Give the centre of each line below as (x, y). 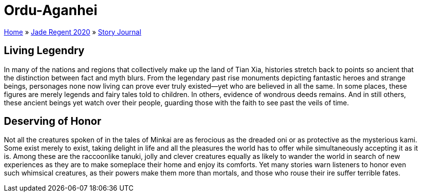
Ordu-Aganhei (51, 10)
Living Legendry (44, 51)
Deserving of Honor (53, 121)
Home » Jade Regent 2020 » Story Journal (73, 32)
